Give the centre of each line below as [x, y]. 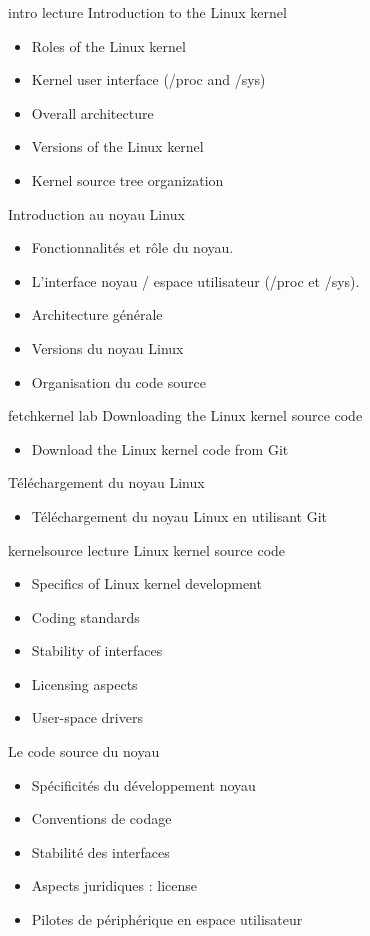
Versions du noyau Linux [107, 347]
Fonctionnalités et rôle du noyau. [132, 247]
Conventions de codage [101, 818]
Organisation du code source [118, 381]
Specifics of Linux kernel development [146, 583]
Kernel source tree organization [127, 179]
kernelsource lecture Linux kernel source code [147, 549]
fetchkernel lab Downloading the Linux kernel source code [185, 415]
